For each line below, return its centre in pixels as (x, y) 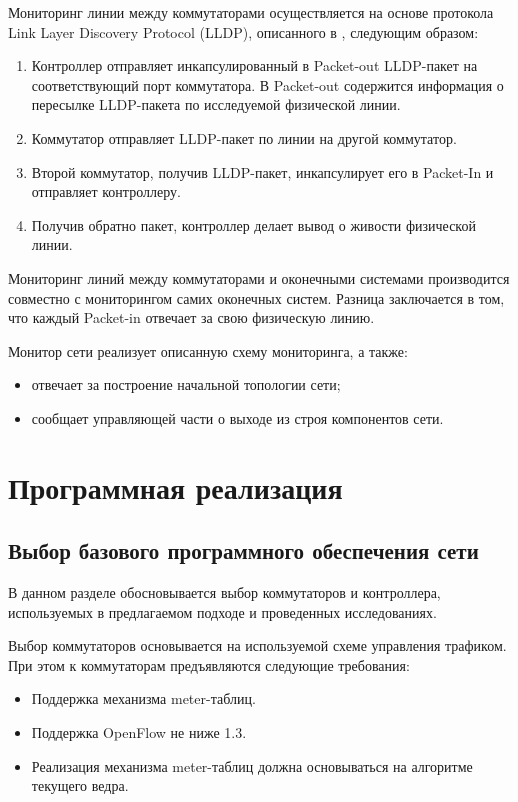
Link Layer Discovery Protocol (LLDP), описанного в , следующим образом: (243, 31)
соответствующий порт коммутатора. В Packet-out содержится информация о (267, 84)
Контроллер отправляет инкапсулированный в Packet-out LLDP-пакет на (254, 65)
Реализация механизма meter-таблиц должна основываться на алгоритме (252, 765)
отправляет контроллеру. (106, 191)
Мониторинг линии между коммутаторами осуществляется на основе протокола (251, 12)
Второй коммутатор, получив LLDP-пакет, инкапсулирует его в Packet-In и (262, 171)
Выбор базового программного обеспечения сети (243, 550)
